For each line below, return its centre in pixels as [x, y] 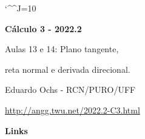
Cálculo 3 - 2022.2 [43, 28]
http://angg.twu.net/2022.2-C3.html [72, 110]
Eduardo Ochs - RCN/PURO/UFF [70, 90]
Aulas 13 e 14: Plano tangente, [62, 49]
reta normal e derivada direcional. [68, 69]
